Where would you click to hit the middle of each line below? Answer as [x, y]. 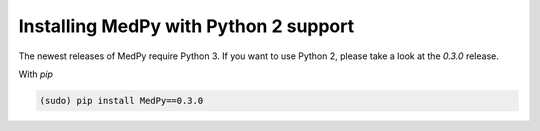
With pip [36, 74]
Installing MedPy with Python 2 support [186, 26]
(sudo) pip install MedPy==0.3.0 [121, 100]
